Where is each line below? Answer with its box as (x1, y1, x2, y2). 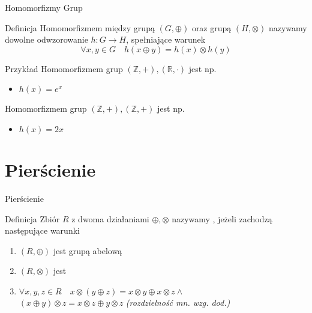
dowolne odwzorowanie (5, 33, 88, 46)
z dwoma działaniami (71, 212, 149, 225)
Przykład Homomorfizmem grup (5, 62, 123, 74)
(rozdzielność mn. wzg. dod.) (125, 296, 230, 309)
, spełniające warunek (126, 33, 206, 46)
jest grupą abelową (53, 244, 122, 257)
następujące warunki (5, 224, 80, 237)
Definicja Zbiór (5, 212, 60, 225)
